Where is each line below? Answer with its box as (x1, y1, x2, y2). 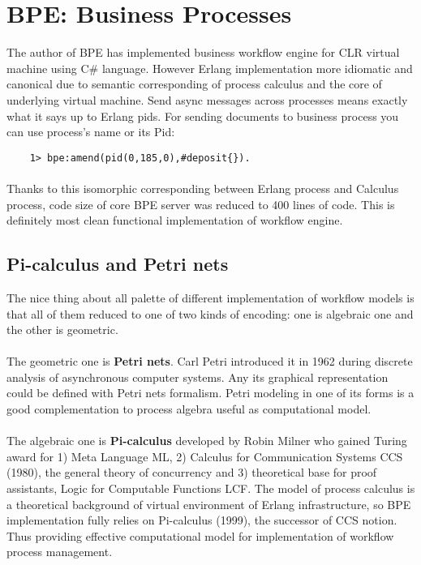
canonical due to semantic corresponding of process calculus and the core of (6, 75, 382, 92)
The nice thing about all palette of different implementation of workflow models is (6, 289, 415, 306)
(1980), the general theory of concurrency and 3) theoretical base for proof (6, 464, 377, 481)
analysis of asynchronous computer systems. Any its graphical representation (6, 368, 389, 385)
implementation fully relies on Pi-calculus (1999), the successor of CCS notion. (6, 511, 397, 529)
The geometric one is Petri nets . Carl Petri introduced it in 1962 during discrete (6, 353, 413, 370)
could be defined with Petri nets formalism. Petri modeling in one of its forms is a (6, 384, 415, 401)
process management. (6, 543, 113, 560)
